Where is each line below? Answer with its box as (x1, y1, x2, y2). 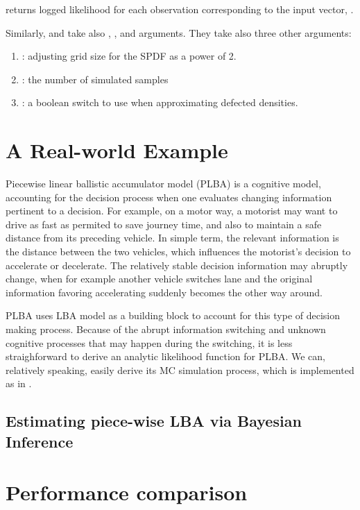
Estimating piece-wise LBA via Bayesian (6, 410, 302, 432)
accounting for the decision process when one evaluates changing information (6, 189, 332, 204)
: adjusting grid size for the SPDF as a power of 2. (22, 49, 237, 63)
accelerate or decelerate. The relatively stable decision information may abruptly (6, 257, 348, 272)
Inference (6, 430, 74, 452)
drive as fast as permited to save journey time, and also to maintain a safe (6, 216, 322, 231)
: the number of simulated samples (22, 71, 169, 86)
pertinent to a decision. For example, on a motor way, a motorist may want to (6, 203, 338, 218)
